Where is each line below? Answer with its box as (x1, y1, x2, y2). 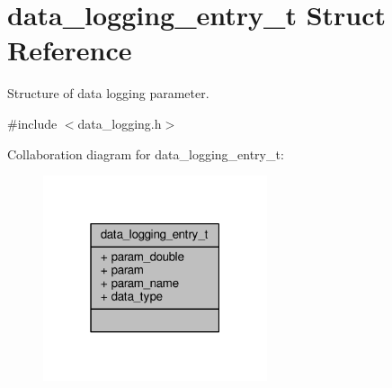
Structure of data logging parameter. (7, 84, 209, 103)
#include (7, 113, 58, 132)
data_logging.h (77, 113, 162, 132)
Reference (7, 32, 132, 68)
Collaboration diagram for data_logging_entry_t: (7, 144, 284, 163)
